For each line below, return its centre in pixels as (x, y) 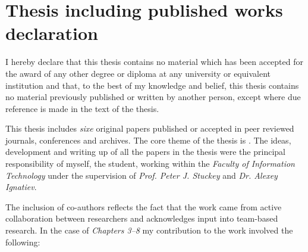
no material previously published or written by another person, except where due (153, 97)
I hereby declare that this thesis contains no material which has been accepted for (155, 62)
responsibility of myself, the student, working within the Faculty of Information (150, 164)
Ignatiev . (21, 187)
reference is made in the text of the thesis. (82, 108)
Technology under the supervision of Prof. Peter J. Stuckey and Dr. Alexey (142, 175)
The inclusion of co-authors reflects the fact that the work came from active (144, 206)
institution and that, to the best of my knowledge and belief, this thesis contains (152, 85)
